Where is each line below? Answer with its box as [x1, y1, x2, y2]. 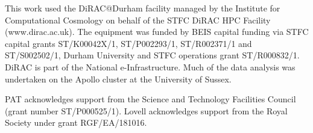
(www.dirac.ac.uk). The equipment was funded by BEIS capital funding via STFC [5, 25, 309, 38]
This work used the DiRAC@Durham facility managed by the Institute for [5, 2, 280, 14]
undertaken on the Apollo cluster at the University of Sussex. [5, 72, 232, 85]
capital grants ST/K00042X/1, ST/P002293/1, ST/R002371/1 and [5, 37, 252, 49]
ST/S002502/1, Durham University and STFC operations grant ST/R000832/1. [5, 49, 300, 61]
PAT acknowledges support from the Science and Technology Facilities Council [5, 93, 296, 105]
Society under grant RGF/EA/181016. [5, 116, 147, 129]
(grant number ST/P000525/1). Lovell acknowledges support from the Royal [5, 104, 288, 117]
